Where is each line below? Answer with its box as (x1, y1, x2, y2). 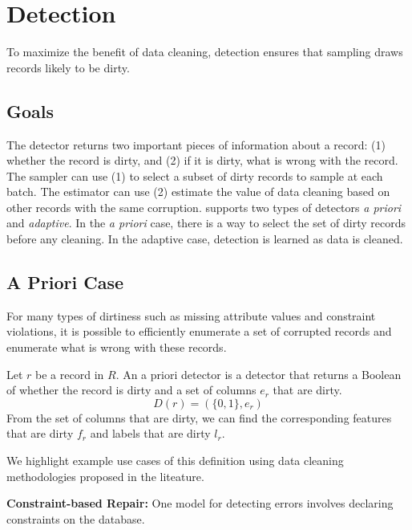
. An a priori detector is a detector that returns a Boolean (115, 365, 402, 382)
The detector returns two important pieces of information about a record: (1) (6, 136, 386, 153)
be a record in (35, 365, 104, 382)
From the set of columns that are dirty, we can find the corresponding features (6, 409, 392, 426)
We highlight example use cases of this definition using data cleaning (6, 452, 344, 469)
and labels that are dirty (90, 425, 211, 442)
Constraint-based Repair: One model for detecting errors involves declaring (6, 495, 394, 512)
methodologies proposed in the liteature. (6, 467, 204, 484)
